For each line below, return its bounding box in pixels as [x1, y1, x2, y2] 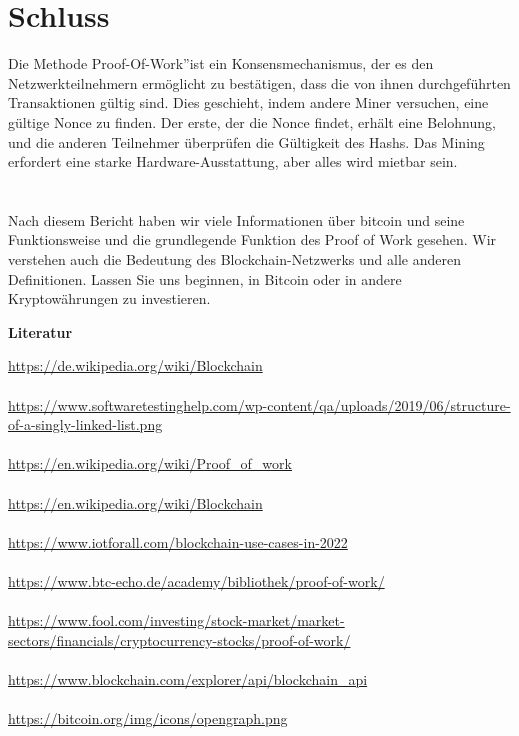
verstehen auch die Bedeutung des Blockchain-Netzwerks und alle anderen [8, 249, 461, 270]
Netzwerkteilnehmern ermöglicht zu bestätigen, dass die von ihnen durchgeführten [8, 72, 511, 93]
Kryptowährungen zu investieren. [8, 288, 211, 309]
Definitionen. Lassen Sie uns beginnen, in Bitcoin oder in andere [8, 268, 402, 289]
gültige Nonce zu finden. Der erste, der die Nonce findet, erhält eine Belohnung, [8, 111, 496, 132]
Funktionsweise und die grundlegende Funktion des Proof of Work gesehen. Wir [8, 229, 497, 250]
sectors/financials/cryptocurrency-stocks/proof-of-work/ [8, 629, 351, 650]
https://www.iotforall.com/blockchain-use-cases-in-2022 [8, 531, 348, 552]
